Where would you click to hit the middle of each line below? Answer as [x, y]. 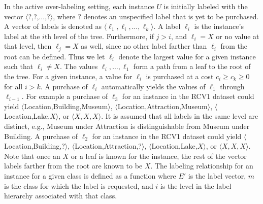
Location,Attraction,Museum [162, 106]
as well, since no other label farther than [144, 46]
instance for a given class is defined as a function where [90, 175]
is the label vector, [217, 175]
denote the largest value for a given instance [187, 56]
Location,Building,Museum [66, 106]
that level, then [28, 46]
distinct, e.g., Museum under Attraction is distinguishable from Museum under [127, 126]
